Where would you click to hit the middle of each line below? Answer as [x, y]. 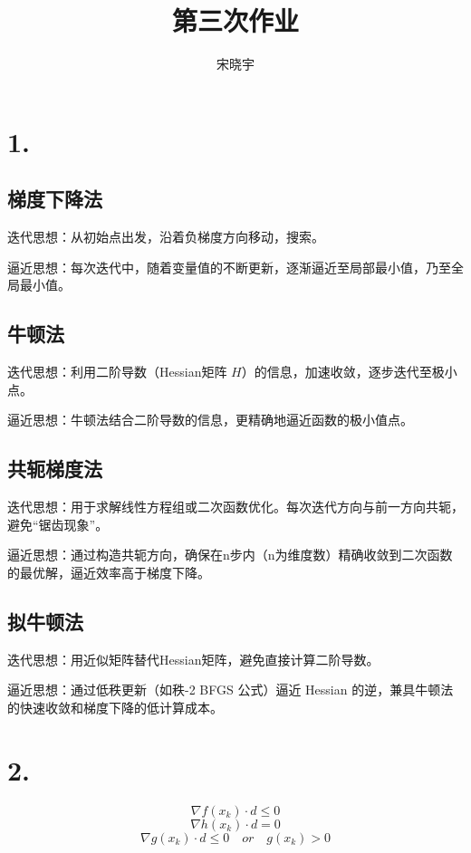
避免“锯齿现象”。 [58, 524]
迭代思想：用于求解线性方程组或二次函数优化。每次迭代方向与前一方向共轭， [235, 507]
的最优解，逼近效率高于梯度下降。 [109, 572]
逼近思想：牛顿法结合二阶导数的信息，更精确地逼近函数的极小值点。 [210, 420]
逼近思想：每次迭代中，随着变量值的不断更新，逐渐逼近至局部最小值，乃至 [229, 267]
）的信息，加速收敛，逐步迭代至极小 [349, 372]
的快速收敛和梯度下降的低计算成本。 [115, 707]
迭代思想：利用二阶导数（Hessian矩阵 [117, 372]
